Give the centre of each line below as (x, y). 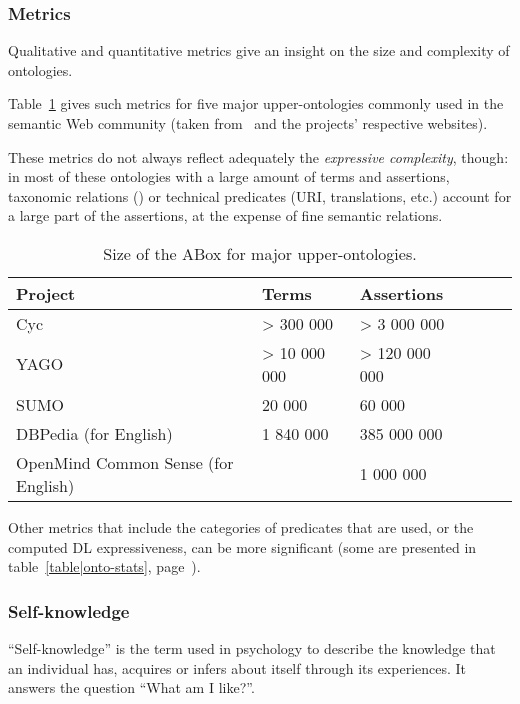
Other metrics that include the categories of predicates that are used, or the (241, 526)
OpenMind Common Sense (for (125, 462)
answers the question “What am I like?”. (131, 687)
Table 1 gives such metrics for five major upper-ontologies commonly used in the (256, 103)
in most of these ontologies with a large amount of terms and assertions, (229, 176)
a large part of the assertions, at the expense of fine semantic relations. (225, 215)
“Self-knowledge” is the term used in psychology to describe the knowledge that (252, 647)
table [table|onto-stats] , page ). (104, 566)
